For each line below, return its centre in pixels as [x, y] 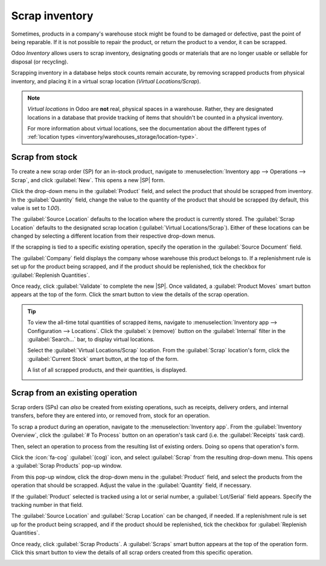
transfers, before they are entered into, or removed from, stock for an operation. [111, 416]
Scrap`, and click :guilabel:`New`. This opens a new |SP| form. [88, 180]
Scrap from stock [44, 157]
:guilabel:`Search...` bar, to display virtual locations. [91, 339]
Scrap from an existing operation [74, 393]
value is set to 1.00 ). [36, 208]
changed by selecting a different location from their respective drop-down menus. [113, 236]
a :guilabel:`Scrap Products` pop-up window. [67, 466]
